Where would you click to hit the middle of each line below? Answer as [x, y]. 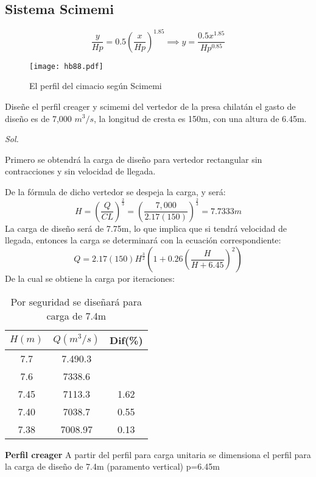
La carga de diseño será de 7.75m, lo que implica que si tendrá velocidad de [146, 228]
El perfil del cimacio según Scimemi [96, 86]
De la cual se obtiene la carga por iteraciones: [90, 278]
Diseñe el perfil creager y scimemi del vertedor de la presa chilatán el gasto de [150, 106]
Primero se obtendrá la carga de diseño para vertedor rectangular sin [134, 159]
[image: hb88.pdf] [66, 66]
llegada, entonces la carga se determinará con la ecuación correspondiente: [143, 240]
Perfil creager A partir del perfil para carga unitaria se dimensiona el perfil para [158, 454]
